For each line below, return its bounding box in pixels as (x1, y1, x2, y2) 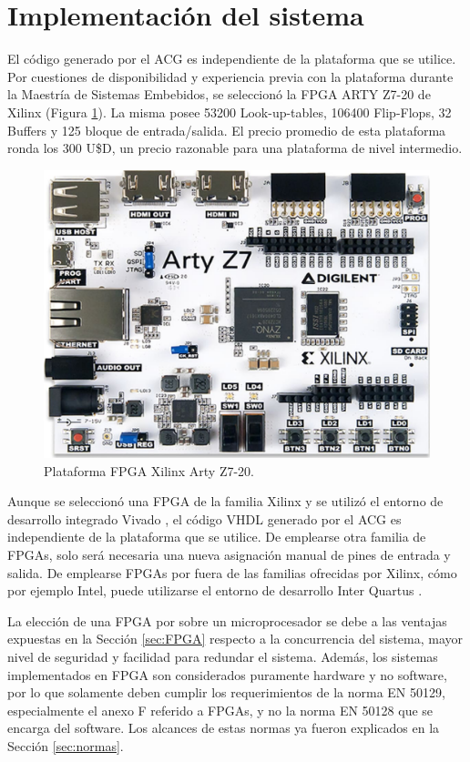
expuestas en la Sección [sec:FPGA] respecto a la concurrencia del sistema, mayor (7, 629, 464, 648)
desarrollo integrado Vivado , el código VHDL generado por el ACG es (7, 509, 402, 528)
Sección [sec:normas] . (7, 736, 124, 755)
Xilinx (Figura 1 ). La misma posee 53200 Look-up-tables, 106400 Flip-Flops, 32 (7, 102, 452, 121)
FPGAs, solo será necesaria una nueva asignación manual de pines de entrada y (7, 545, 451, 564)
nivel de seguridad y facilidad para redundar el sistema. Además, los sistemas (7, 646, 438, 665)
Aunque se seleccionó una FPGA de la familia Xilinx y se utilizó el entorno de (7, 492, 444, 511)
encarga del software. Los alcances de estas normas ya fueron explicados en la (7, 718, 440, 737)
